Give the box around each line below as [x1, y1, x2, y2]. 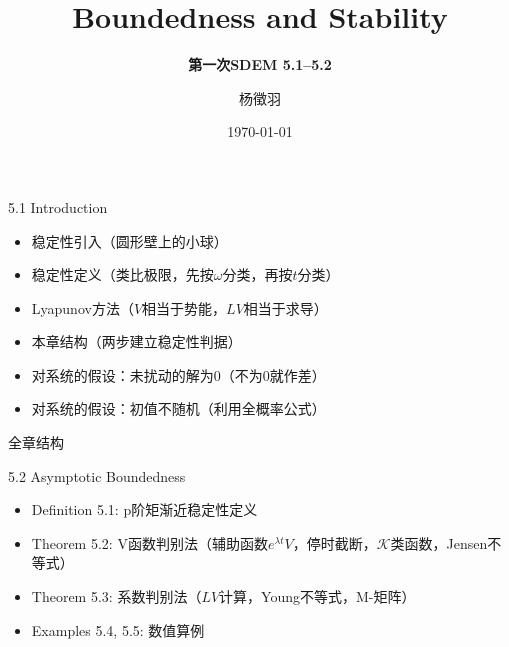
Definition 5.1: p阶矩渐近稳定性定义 [31, 499, 258, 520]
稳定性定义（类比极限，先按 [31, 264, 214, 285]
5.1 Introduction [8, 196, 108, 217]
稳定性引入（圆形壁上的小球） [31, 230, 228, 251]
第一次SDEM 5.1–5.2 [188, 54, 332, 75]
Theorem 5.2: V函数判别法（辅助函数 [31, 532, 268, 553]
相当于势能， [142, 297, 227, 318]
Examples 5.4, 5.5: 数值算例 [31, 619, 205, 640]
